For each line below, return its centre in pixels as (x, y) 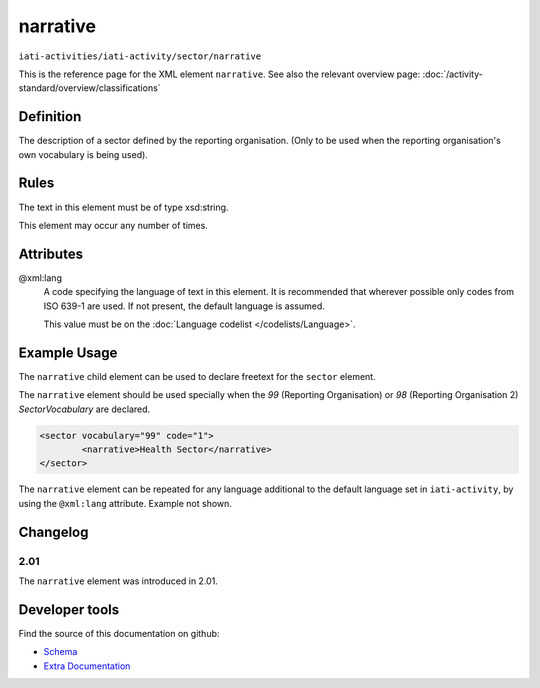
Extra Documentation (87, 666)
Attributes (51, 253)
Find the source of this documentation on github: (119, 633)
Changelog (53, 531)
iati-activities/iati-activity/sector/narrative (140, 56)
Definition (50, 116)
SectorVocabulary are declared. (84, 409)
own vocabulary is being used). (83, 154)
